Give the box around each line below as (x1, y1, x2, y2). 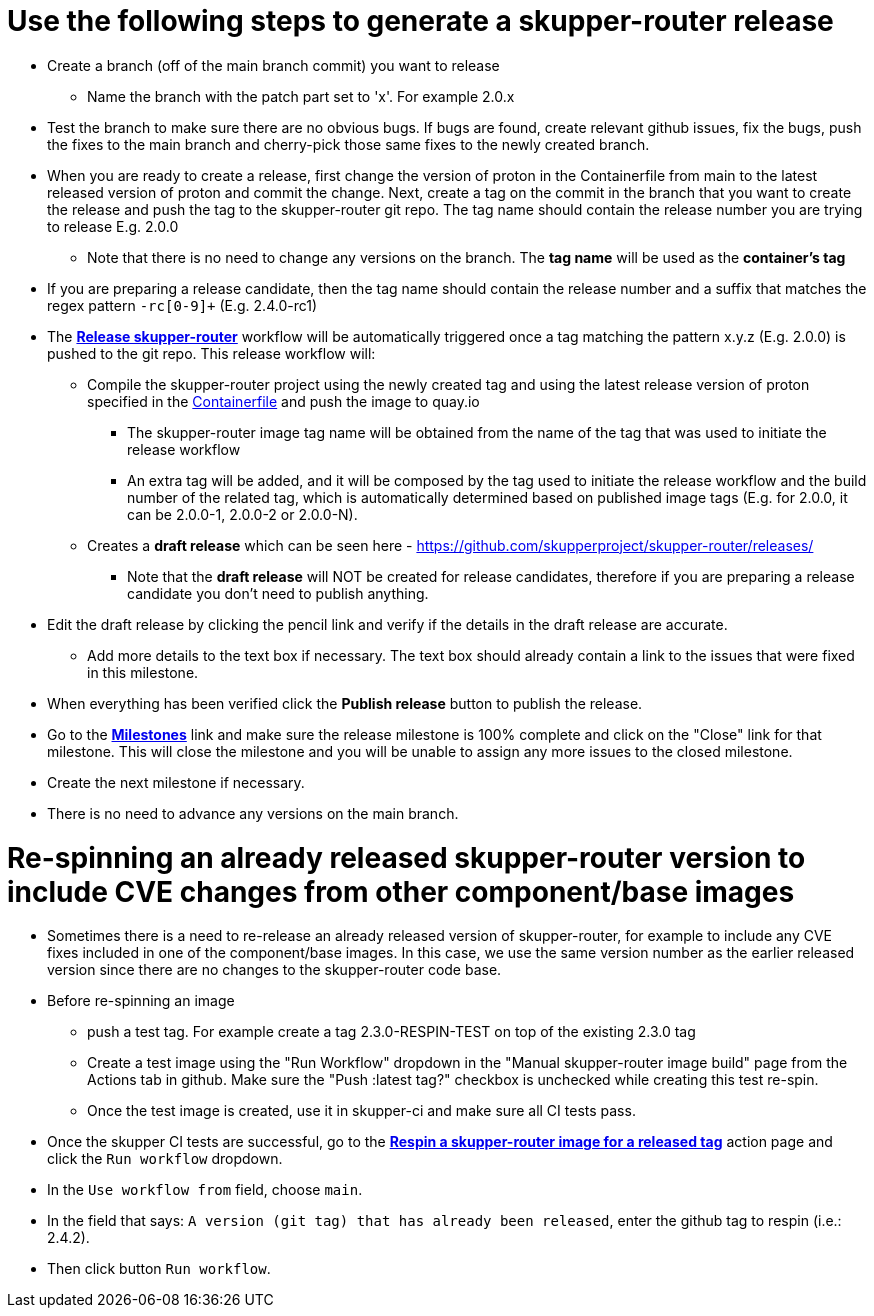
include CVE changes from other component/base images (7, 874, 795, 909)
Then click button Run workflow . (47, 1260, 271, 1278)
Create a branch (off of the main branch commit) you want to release (47, 56, 500, 74)
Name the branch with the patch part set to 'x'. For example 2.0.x (87, 87, 515, 105)
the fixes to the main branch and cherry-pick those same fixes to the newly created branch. (47, 135, 650, 153)
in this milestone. (87, 663, 199, 681)
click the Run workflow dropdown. (47, 1150, 283, 1168)
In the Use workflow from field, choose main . (47, 1181, 363, 1199)
